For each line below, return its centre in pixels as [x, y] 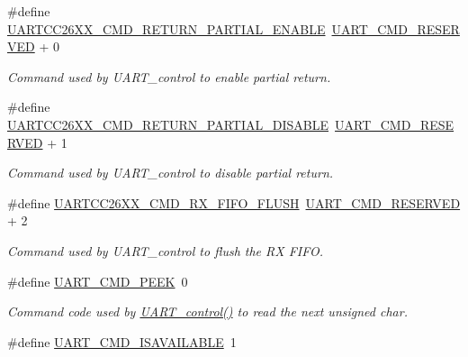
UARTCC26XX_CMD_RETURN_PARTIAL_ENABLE [166, 28]
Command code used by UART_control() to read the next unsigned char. [207, 311]
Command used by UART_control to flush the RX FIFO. [166, 250]
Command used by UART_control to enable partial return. [169, 76]
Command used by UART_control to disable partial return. [171, 173]
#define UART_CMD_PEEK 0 [98, 281]
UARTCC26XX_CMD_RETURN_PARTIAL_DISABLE [168, 124]
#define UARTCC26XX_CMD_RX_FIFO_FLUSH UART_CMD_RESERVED [234, 202]
